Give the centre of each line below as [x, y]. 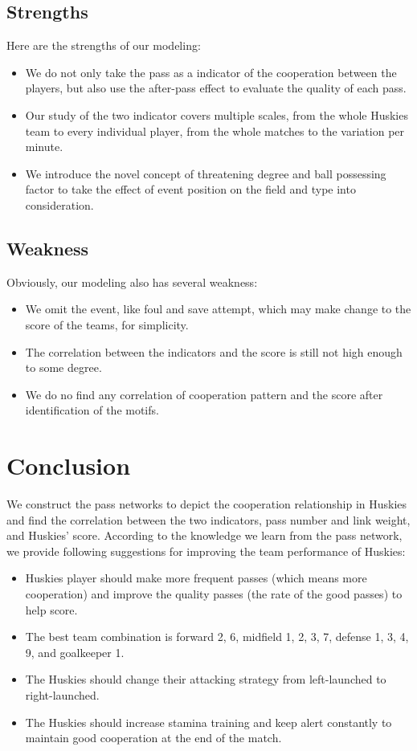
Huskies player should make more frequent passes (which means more [196, 578]
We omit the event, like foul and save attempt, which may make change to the [218, 309]
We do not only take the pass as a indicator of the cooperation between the [211, 72]
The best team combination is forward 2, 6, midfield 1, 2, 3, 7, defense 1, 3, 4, [217, 637]
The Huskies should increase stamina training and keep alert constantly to [208, 722]
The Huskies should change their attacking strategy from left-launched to [206, 679]
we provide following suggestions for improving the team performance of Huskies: [206, 551]
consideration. [59, 204]
